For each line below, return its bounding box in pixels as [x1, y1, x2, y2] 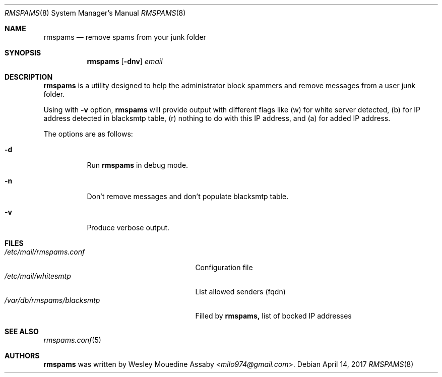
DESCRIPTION [5, 73, 53, 81]
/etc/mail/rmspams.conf [5, 247, 85, 256]
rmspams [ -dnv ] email [87, 57, 163, 66]
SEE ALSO [5, 327, 39, 336]
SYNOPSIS [5, 48, 41, 57]
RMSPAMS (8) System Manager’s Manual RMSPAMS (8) [5, 9, 186, 17]
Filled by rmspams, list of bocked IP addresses [195, 311, 352, 320]
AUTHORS [5, 351, 40, 360]
